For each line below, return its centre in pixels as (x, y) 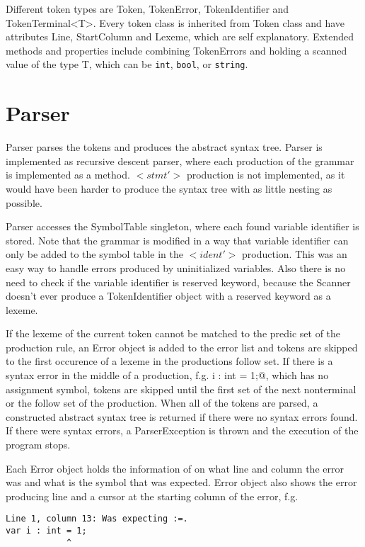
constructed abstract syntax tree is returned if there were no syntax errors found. (182, 416)
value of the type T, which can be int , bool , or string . (127, 64)
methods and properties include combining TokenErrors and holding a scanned (176, 50)
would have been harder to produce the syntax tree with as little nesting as (169, 188)
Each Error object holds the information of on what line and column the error (175, 468)
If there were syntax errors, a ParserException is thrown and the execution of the (182, 430)
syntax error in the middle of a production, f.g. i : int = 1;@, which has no (167, 375)
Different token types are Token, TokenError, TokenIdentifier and (147, 9)
